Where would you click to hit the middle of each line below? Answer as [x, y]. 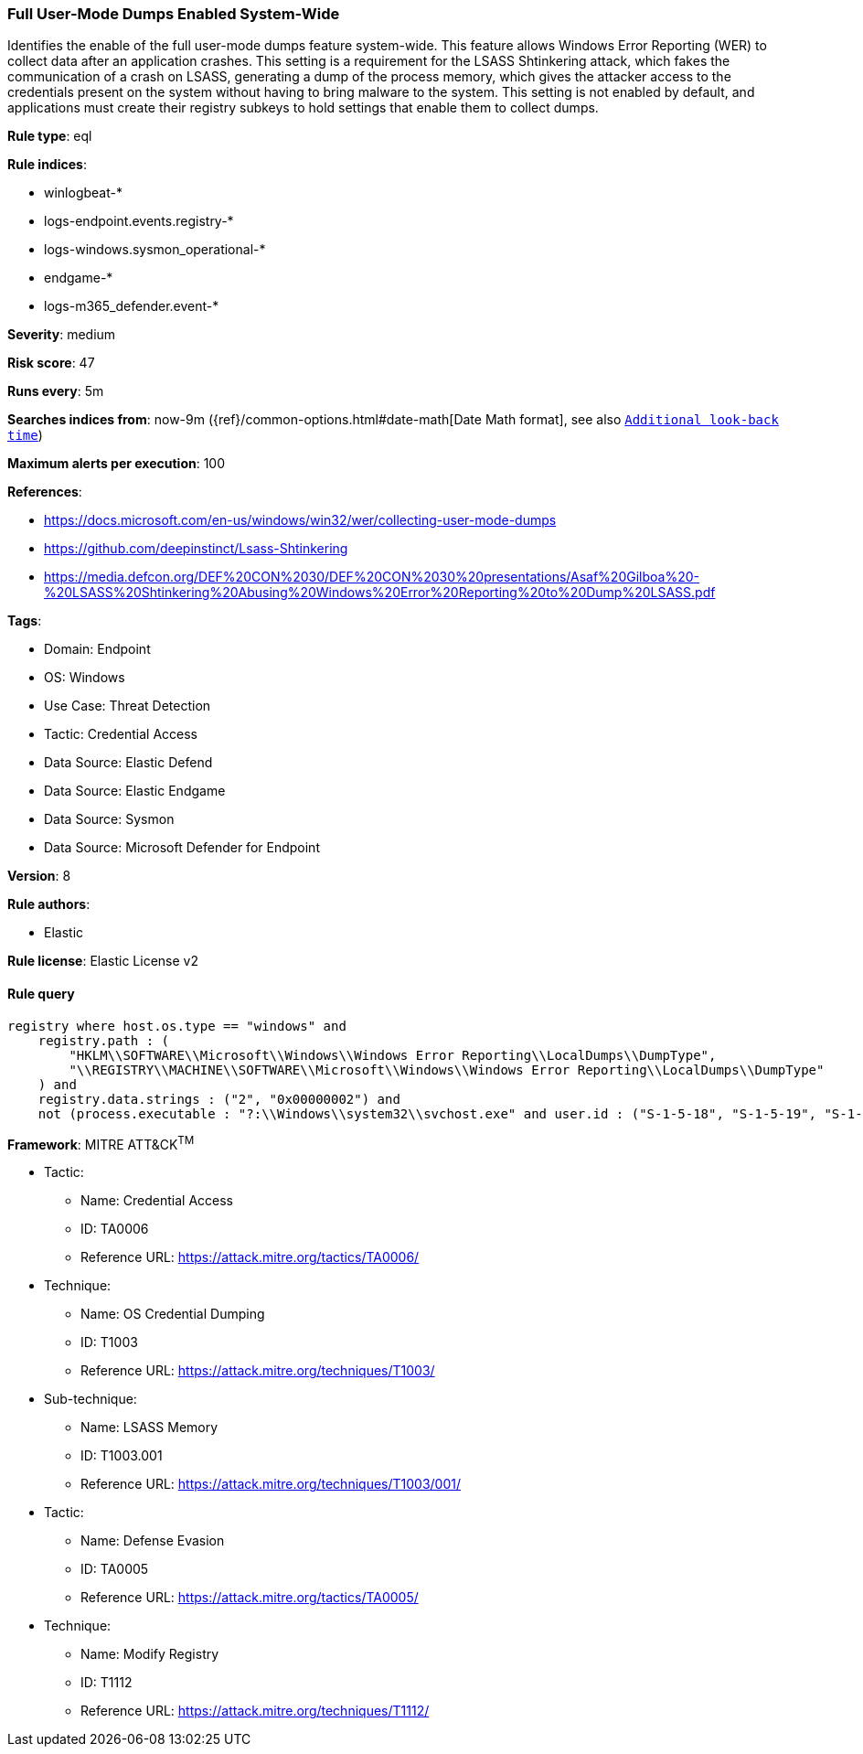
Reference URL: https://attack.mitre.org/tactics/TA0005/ [250, 1598]
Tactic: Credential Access [121, 734]
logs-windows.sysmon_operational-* [155, 250]
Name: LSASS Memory [149, 1428]
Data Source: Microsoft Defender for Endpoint [182, 848]
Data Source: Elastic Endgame [135, 791]
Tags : [25, 621]
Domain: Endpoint [97, 649]
